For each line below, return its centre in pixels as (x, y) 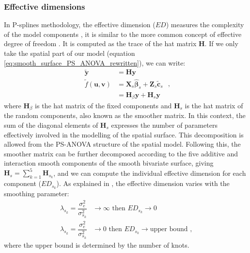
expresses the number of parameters (164, 125)
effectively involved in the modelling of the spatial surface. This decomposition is (124, 134)
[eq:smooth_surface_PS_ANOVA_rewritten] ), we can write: (95, 62)
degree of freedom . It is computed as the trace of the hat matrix (100, 43)
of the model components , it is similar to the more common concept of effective (123, 34)
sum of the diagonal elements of (51, 125)
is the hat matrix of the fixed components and (103, 105)
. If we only (221, 43)
